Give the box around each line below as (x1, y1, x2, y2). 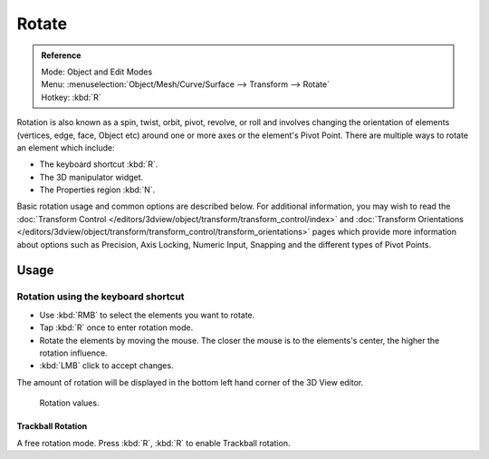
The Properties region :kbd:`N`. (39, 184, 156, 195)
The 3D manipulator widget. (39, 171, 144, 182)
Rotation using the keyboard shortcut (16, 290, 185, 303)
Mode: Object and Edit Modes (41, 66, 153, 77)
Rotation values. (39, 397, 100, 408)
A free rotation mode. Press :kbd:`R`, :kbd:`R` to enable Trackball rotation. (16, 437, 291, 448)
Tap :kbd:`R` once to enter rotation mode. (39, 322, 194, 333)
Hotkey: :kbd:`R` (41, 92, 101, 103)
